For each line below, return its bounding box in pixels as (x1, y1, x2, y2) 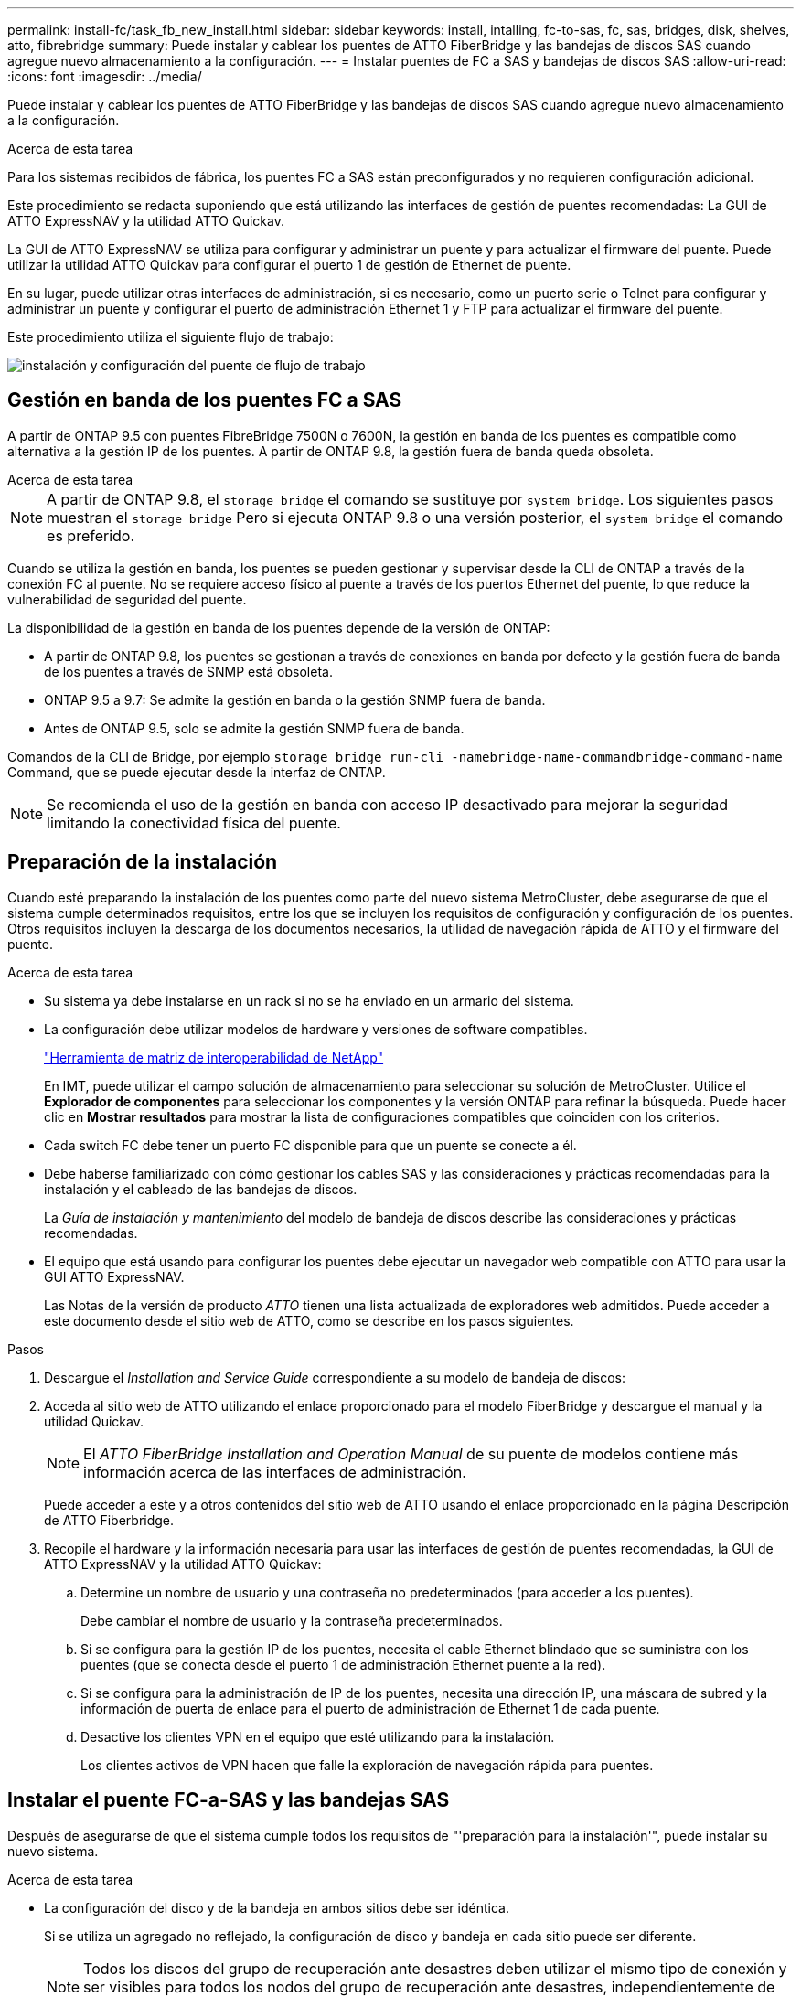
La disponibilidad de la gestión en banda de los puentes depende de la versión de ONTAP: (7, 619, 550, 635)
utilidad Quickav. (44, 1413, 144, 1429)
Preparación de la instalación (7, 850, 278, 874)
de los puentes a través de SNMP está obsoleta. (44, 663, 333, 679)
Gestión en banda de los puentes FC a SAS (7, 389, 402, 412)
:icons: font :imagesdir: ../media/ (7, 69, 202, 84)
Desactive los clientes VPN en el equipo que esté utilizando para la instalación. (80, 1728, 555, 1745)
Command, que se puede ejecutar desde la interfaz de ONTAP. (7, 764, 386, 780)
